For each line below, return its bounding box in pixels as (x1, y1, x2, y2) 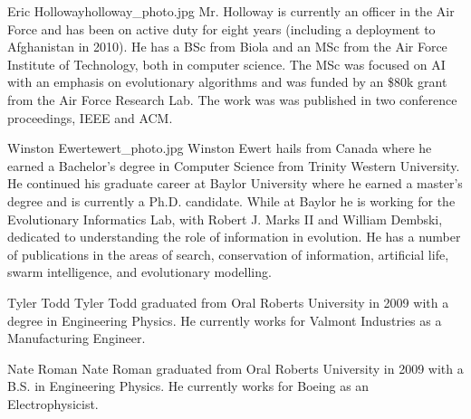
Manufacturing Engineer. (7, 329, 146, 348)
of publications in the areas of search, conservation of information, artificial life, (7, 244, 449, 263)
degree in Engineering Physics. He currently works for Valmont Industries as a (7, 310, 442, 329)
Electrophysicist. (7, 394, 99, 413)
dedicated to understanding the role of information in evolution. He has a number (7, 227, 461, 246)
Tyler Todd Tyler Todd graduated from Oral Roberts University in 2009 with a (7, 292, 449, 311)
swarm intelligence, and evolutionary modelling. (7, 262, 272, 281)
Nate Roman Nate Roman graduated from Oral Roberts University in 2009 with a (7, 358, 464, 377)
